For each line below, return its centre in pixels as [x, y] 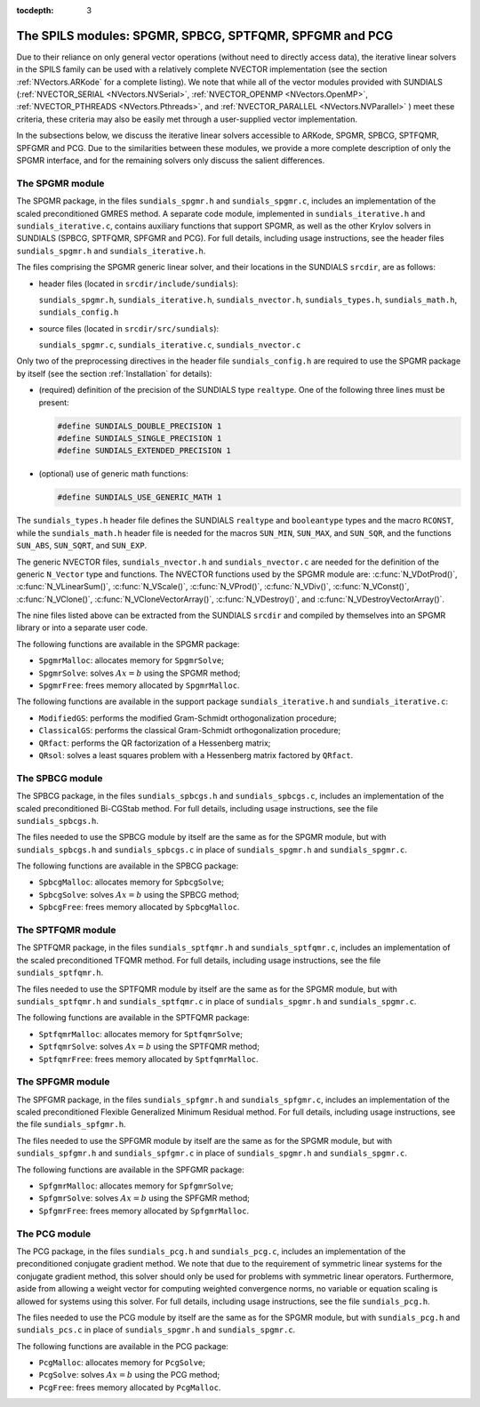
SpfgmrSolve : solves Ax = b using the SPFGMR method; [144, 1198]
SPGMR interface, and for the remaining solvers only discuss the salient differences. [171, 161]
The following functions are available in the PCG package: [122, 1346]
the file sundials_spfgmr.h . [71, 1124]
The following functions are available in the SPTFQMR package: [133, 1018]
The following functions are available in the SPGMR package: [128, 644]
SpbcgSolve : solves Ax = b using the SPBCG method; [139, 894]
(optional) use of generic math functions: [113, 474]
